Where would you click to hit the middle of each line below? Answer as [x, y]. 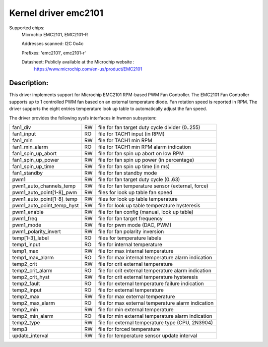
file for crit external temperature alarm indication [155, 270]
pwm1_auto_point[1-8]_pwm [45, 192]
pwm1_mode [27, 225]
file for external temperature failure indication [151, 284]
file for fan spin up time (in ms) [134, 166]
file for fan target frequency [131, 218]
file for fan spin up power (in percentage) [146, 160]
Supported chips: [27, 28]
